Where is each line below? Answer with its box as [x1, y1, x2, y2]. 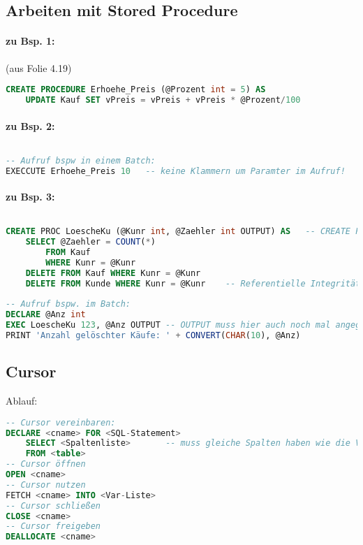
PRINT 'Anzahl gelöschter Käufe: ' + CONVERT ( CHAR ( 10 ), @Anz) [6, 330, 301, 341]
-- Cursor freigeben [6, 521, 101, 532]
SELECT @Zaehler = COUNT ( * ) [25, 237, 156, 247]
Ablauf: [6, 393, 38, 408]
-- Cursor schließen [6, 500, 101, 511]
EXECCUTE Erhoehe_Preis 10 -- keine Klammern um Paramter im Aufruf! [6, 166, 346, 176]
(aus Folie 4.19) [6, 60, 72, 75]
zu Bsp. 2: [6, 118, 55, 133]
